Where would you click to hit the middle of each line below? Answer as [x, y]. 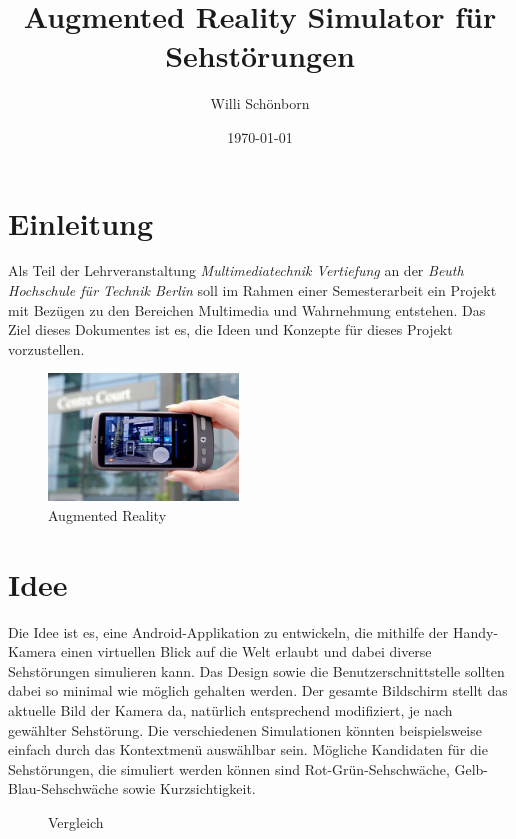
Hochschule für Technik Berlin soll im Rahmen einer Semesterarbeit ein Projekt [252, 290]
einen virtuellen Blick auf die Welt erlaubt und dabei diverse [246, 651]
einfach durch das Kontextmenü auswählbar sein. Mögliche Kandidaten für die [248, 749]
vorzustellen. [46, 348]
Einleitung [81, 222]
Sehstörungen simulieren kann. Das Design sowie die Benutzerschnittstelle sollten [256, 670]
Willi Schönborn [260, 103]
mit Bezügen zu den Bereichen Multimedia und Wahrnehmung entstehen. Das [247, 309]
